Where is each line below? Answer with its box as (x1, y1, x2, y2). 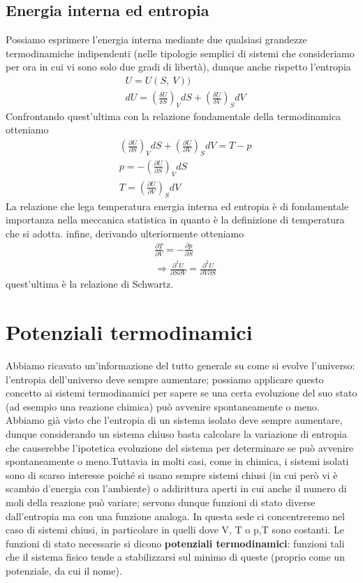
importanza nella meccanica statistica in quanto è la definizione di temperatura (6, 212, 345, 227)
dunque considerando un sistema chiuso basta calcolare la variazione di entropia (6, 427, 347, 441)
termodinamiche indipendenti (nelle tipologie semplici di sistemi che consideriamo (6, 45, 355, 60)
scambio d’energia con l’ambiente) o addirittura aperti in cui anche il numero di (6, 481, 347, 496)
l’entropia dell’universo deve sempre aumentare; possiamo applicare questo (6, 371, 324, 386)
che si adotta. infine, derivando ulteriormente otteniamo (6, 226, 244, 240)
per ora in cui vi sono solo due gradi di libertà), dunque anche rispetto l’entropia (6, 59, 351, 74)
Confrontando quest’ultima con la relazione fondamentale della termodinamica (6, 108, 341, 123)
